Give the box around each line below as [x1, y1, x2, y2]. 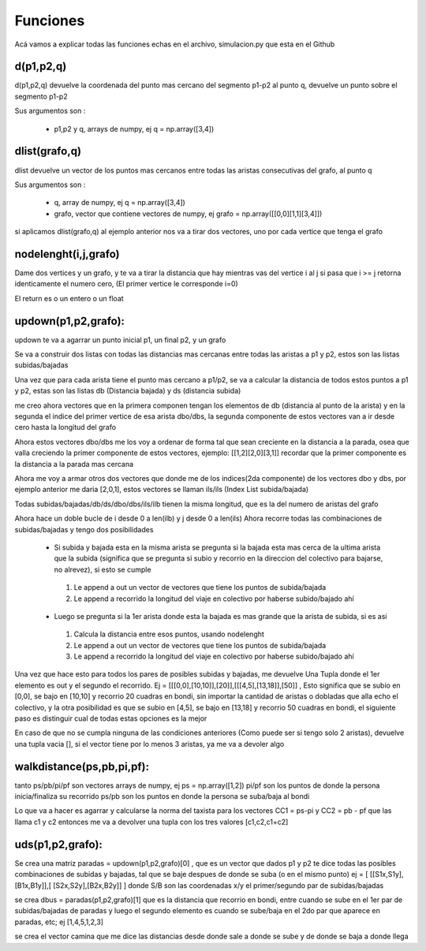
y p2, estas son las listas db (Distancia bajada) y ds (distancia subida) [14, 386, 241, 396]
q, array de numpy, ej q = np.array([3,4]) [54, 198, 185, 207]
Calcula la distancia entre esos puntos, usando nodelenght [73, 629, 264, 639]
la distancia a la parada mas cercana [14, 459, 134, 468]
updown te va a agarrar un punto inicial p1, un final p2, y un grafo [14, 335, 226, 345]
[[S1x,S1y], [369, 870, 404, 879]
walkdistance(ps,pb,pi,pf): [14, 759, 150, 773]
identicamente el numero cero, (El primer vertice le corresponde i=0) [14, 279, 238, 289]
